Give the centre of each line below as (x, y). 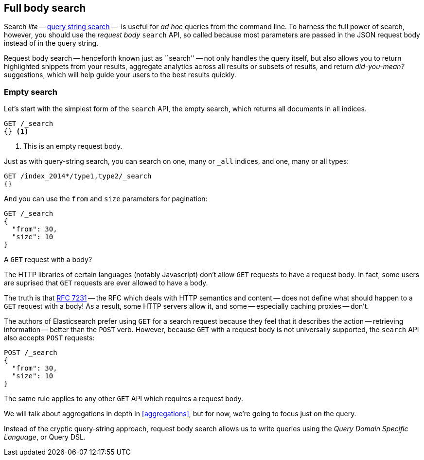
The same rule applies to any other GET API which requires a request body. (124, 399)
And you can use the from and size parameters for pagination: (106, 199)
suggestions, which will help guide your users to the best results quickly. (120, 75)
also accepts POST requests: (49, 338)
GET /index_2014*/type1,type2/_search (78, 176)
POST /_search (31, 353)
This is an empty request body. (73, 146)
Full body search (45, 8)
